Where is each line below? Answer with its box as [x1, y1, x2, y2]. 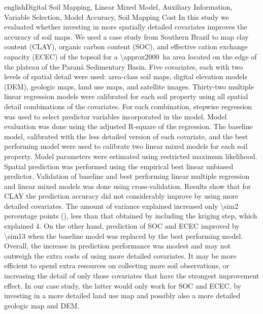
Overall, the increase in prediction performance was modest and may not [4, 240, 231, 251]
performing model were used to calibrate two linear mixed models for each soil [4, 141, 248, 151]
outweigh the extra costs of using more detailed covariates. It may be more [4, 250, 237, 261]
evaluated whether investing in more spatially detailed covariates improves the [4, 21, 247, 32]
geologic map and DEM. [4, 300, 80, 310]
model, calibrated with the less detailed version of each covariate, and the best [4, 131, 248, 141]
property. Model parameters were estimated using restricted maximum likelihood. [4, 150, 257, 161]
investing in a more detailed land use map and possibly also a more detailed [4, 290, 241, 301]
